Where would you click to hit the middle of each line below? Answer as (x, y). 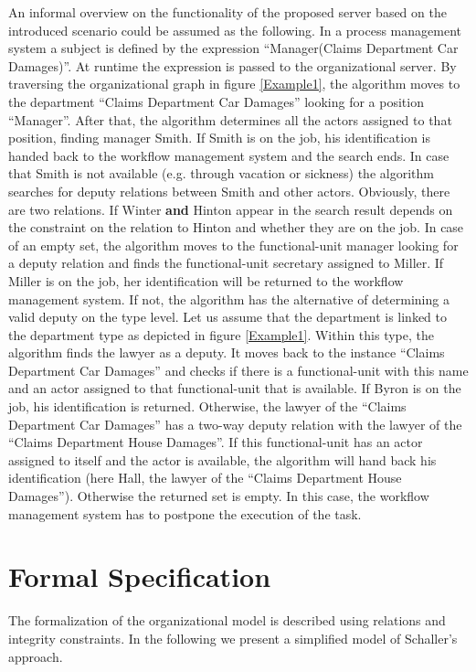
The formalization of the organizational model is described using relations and (227, 620)
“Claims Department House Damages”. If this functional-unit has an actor (216, 442)
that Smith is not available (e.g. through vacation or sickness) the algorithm (221, 173)
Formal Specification (140, 576)
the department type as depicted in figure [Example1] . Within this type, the (221, 334)
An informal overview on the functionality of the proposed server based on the (227, 12)
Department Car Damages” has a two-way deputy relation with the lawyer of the (235, 424)
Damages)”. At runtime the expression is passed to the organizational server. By (233, 65)
